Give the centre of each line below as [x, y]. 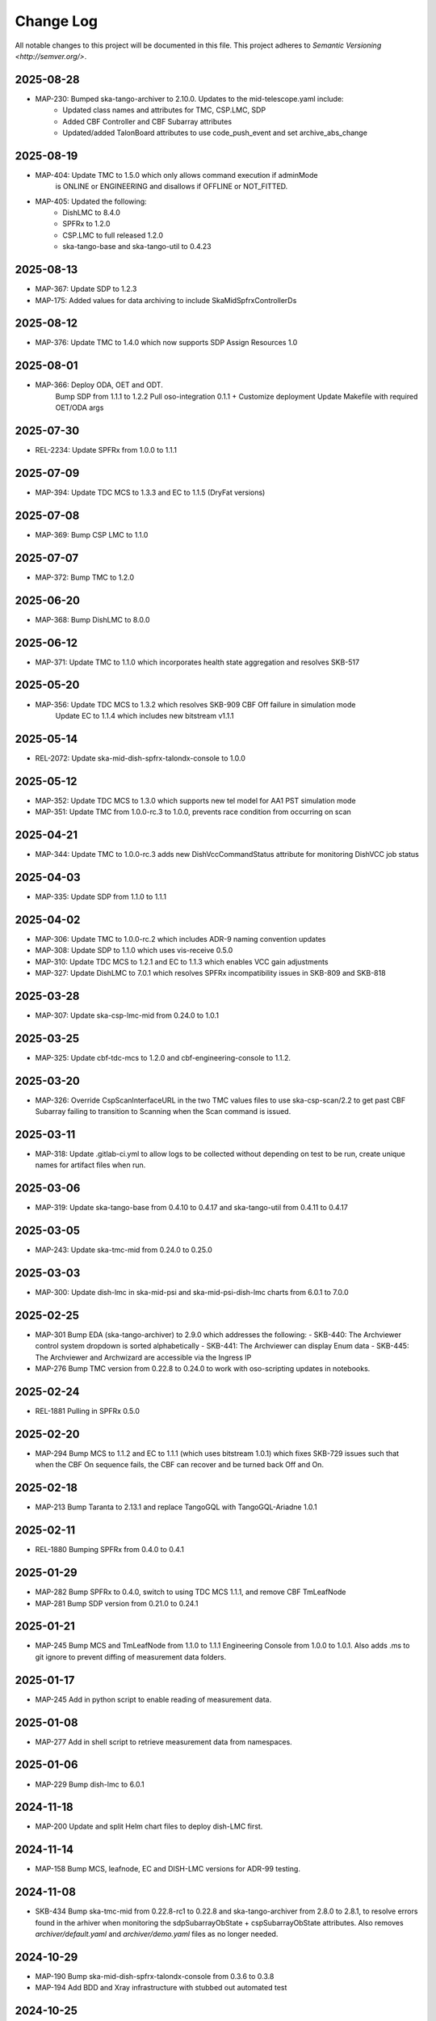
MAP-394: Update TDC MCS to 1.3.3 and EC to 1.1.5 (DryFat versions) [150, 492]
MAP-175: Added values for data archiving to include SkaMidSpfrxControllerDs [166, 300]
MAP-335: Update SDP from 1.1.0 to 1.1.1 [101, 897]
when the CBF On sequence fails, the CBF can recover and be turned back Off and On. [180, 1465]
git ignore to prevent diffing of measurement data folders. [130, 1656]
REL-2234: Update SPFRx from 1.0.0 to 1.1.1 [106, 450]
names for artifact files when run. [90, 1165]
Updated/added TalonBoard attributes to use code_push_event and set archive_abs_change [215, 133]
